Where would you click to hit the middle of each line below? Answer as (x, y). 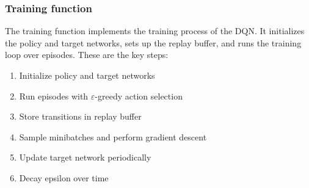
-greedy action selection (139, 96)
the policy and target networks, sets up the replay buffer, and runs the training (153, 42)
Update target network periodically (85, 157)
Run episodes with (54, 96)
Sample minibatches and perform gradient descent (113, 136)
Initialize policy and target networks (87, 75)
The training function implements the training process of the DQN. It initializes (155, 31)
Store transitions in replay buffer (80, 116)
